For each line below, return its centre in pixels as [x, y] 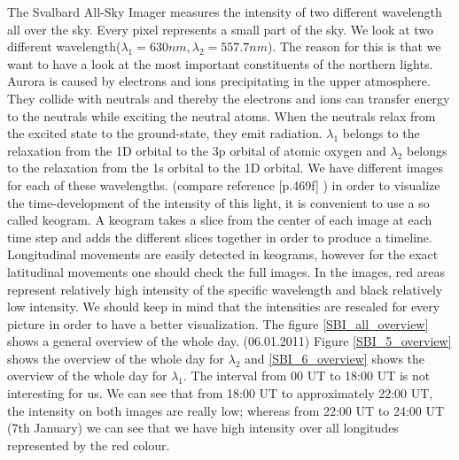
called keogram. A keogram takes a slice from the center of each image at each [220, 220]
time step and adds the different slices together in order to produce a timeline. [220, 237]
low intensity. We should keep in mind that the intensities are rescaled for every [224, 307]
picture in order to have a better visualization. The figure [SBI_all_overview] [218, 323]
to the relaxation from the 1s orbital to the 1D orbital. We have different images [226, 168]
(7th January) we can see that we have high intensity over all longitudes [203, 428]
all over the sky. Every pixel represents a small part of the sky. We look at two [221, 29]
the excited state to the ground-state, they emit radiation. [165, 133]
